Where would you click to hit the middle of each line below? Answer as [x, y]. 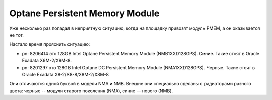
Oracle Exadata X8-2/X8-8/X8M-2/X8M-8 [65, 74]
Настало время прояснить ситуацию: [50, 44]
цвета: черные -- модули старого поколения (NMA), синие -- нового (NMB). [91, 91]
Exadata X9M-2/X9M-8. [47, 61]
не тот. [16, 35]
